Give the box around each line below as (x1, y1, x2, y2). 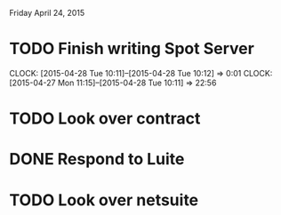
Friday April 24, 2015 (9, 8, 85, 18)
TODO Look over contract (9, 108, 201, 129)
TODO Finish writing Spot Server (9, 39, 255, 59)
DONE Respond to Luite (9, 149, 185, 170)
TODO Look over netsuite (9, 190, 199, 210)
